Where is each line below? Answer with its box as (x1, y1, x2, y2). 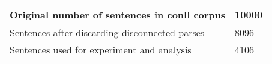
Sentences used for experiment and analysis (10, 43, 192, 56)
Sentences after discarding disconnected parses (10, 25, 205, 39)
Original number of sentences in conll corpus (10, 8, 226, 21)
